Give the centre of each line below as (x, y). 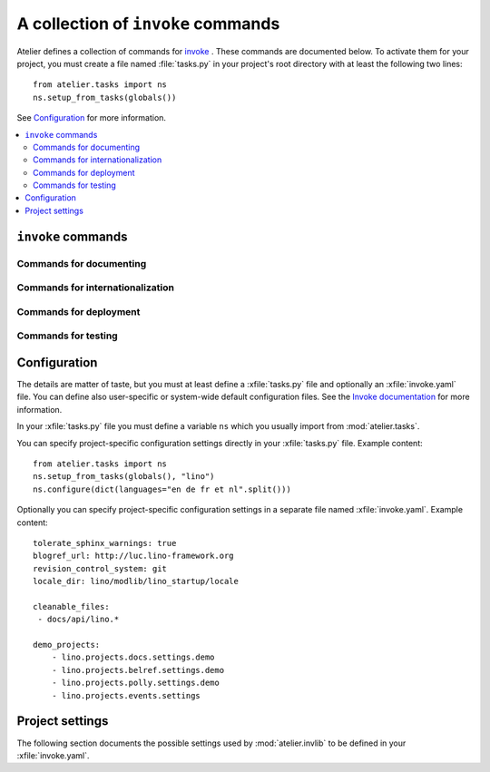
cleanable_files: (71, 606)
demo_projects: (67, 645)
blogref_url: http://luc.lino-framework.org (134, 556)
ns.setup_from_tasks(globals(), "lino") (124, 477)
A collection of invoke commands (148, 24)
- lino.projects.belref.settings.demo (138, 670)
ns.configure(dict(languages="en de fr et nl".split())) (162, 489)
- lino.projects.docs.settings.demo (133, 657)
